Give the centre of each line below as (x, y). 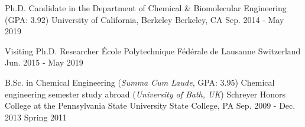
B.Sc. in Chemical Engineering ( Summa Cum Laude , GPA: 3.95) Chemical (140, 82)
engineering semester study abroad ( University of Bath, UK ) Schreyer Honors (145, 94)
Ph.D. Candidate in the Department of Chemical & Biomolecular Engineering (146, 8)
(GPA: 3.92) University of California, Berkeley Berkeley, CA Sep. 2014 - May (145, 19)
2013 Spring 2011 (36, 117)
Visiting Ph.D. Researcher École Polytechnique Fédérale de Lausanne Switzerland (153, 51)
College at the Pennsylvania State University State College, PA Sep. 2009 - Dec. (150, 105)
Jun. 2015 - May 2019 (44, 62)
